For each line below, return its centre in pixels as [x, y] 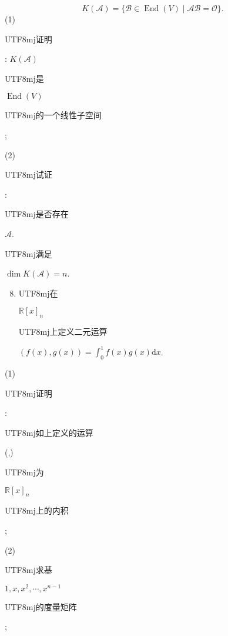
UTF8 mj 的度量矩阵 [41, 606]
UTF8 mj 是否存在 [37, 214]
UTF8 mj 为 [24, 472]
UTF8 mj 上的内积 [37, 510]
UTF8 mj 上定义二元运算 [63, 332]
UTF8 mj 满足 [28, 253]
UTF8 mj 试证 [28, 174]
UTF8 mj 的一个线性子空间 [53, 115]
